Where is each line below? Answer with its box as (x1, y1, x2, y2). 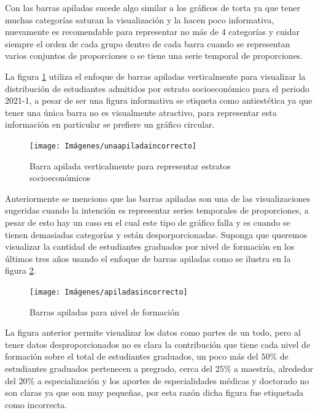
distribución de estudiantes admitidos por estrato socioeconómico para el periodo (5, 82, 310, 95)
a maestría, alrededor (233, 361, 314, 374)
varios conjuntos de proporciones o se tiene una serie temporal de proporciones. (5, 49, 303, 62)
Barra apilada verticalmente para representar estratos (29, 159, 231, 172)
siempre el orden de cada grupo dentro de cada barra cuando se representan (5, 37, 290, 50)
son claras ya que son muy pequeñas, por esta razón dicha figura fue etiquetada (5, 386, 304, 399)
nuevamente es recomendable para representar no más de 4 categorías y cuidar (5, 25, 300, 38)
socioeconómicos (29, 171, 90, 184)
